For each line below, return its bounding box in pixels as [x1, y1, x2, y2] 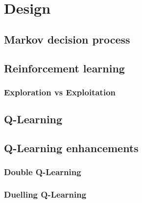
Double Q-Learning [4, 166, 81, 178]
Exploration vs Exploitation [4, 86, 116, 98]
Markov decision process [4, 31, 130, 46]
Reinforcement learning [4, 60, 125, 75]
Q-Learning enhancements [4, 140, 139, 155]
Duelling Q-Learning [4, 188, 87, 201]
